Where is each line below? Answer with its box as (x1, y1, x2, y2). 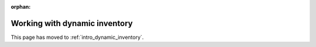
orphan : (11, 3, 31, 10)
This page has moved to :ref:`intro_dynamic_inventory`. (11, 34, 144, 41)
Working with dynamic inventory (11, 18, 133, 28)
